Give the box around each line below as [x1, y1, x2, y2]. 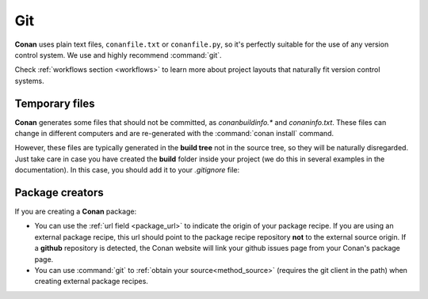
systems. [14, 76, 44, 85]
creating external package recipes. [34, 277, 148, 286]
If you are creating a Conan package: [14, 206, 137, 217]
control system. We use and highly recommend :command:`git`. [14, 50, 222, 59]
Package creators [14, 186, 104, 199]
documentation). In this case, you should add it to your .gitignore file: [14, 165, 240, 175]
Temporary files [14, 97, 95, 110]
